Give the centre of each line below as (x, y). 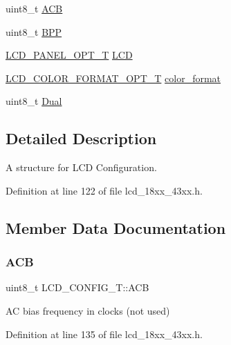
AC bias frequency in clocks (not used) (88, 310)
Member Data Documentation (116, 227)
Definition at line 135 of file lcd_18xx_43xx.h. (104, 334)
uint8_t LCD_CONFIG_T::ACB (77, 287)
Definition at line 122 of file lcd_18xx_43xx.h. (104, 190)
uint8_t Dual (34, 101)
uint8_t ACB (34, 8)
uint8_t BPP (34, 31)
